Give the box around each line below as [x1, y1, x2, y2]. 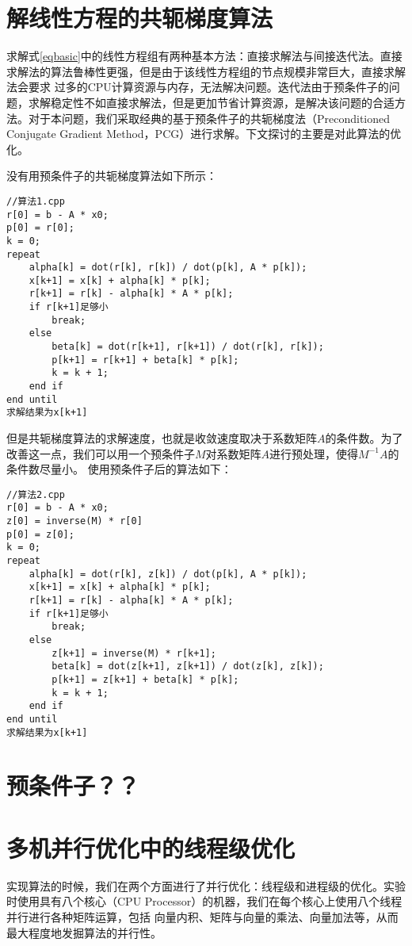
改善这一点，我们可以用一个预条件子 [6, 445, 195, 462]
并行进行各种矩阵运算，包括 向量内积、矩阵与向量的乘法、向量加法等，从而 [6, 908, 399, 925]
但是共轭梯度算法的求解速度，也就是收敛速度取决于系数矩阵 [6, 430, 317, 446]
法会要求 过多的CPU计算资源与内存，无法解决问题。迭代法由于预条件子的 [6, 79, 389, 95]
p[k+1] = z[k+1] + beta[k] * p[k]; [51, 674, 239, 685]
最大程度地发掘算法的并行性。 [6, 924, 162, 940]
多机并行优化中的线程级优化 [6, 831, 296, 864]
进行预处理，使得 [269, 445, 359, 462]
